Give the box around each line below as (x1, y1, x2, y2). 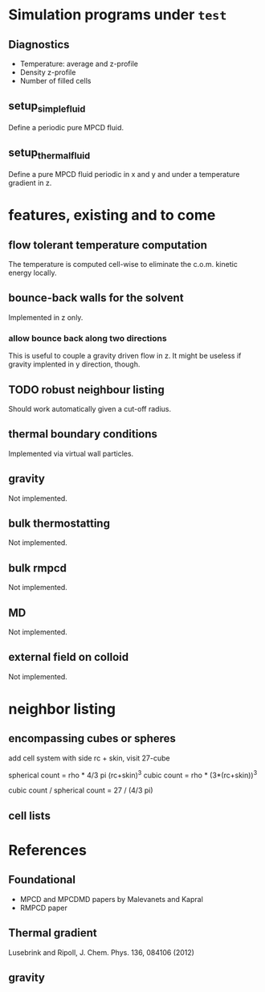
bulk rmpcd (8, 561, 67, 575)
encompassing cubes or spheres (8, 732, 177, 745)
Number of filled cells (19, 76, 92, 85)
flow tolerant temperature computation (8, 238, 207, 252)
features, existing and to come (8, 207, 216, 224)
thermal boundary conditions (8, 428, 158, 441)
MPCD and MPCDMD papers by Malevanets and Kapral (19, 894, 203, 904)
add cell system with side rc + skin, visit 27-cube (8, 753, 170, 763)
